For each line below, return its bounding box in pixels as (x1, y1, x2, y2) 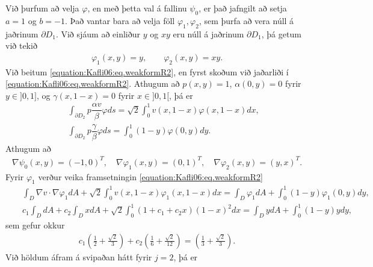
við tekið (5, 39, 37, 52)
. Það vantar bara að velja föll (64, 14, 175, 27)
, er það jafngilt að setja (199, 2, 287, 14)
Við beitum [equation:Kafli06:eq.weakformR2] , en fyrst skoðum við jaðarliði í (5, 65, 289, 78)
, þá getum (261, 27, 301, 40)
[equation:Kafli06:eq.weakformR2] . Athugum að (5, 77, 180, 90)
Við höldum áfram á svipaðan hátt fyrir (5, 250, 152, 263)
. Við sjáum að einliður (55, 27, 141, 40)
